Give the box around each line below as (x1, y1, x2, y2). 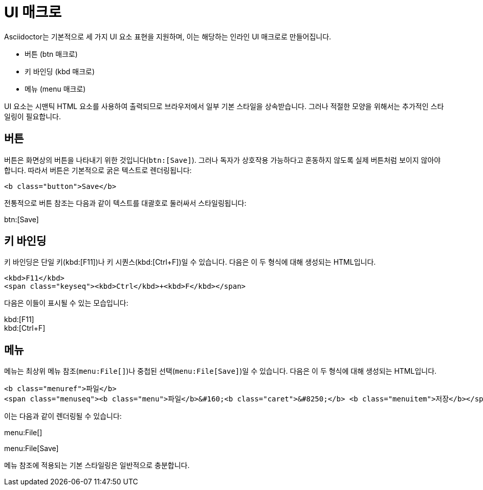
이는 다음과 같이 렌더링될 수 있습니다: (4, 412, 122, 421)
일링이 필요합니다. (4, 112, 61, 121)
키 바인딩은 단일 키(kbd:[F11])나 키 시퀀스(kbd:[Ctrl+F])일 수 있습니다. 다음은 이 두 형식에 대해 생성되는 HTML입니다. (4, 258, 376, 267)
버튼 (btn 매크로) (25, 49, 78, 58)
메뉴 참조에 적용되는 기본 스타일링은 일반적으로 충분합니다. (4, 461, 190, 470)
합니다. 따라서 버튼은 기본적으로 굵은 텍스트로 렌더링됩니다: (4, 165, 192, 175)
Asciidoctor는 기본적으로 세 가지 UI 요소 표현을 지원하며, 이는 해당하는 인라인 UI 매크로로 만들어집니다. (4, 32, 332, 41)
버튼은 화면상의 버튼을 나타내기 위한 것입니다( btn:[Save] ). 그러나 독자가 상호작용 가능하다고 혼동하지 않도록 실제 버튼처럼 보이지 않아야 (4, 155, 441, 164)
